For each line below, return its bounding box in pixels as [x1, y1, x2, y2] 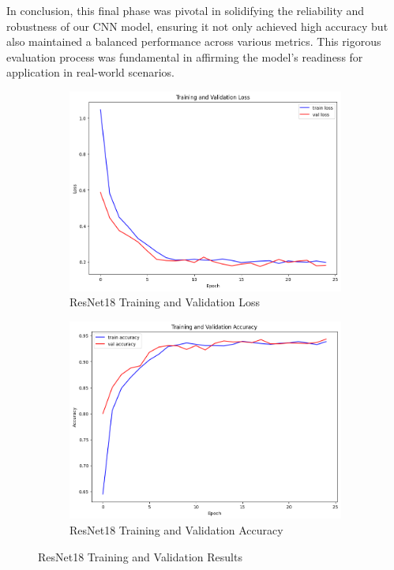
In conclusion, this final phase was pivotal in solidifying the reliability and [6, 2, 365, 18]
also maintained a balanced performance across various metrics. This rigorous [6, 33, 381, 50]
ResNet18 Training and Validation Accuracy [69, 522, 283, 538]
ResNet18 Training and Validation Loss [69, 294, 261, 310]
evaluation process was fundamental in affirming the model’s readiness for [6, 48, 363, 65]
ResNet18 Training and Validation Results [38, 548, 242, 564]
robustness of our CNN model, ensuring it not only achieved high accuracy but [6, 17, 388, 34]
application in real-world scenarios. [6, 64, 175, 81]
